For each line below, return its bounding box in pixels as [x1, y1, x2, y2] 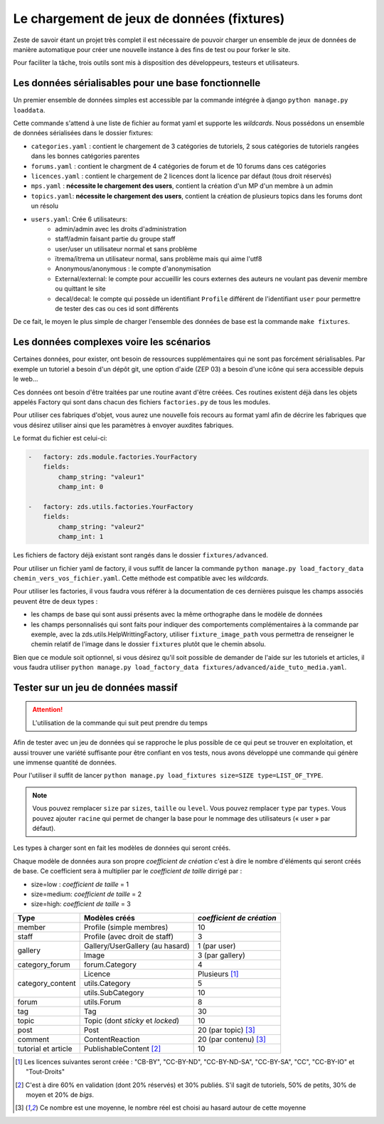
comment [17, 1034, 50, 1044]
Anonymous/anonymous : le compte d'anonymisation [55, 264, 211, 273]
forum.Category [83, 960, 137, 970]
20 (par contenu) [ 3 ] [197, 1034, 267, 1044]
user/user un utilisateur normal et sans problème [55, 244, 198, 253]
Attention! [32, 705, 63, 714]
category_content [17, 978, 76, 988]
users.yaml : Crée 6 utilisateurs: [31, 214, 128, 224]
